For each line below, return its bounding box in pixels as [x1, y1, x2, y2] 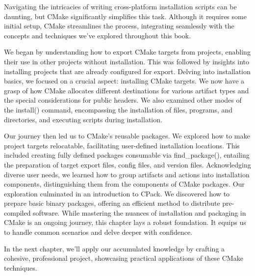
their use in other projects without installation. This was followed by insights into [4, 56, 250, 66]
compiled [4, 207, 31, 218]
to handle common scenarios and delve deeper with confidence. [4, 227, 193, 237]
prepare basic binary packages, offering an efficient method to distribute [4, 198, 220, 208]
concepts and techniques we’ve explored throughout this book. [4, 30, 191, 40]
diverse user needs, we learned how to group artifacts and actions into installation [4, 169, 250, 179]
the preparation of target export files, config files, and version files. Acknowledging [4, 159, 251, 169]
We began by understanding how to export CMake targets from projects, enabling [4, 47, 251, 57]
